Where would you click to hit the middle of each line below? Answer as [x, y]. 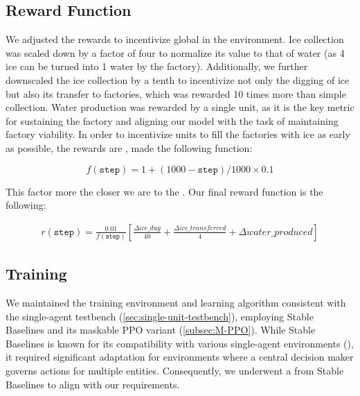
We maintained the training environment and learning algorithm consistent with [176, 302]
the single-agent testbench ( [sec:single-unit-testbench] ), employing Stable [160, 316]
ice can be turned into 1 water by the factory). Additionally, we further [157, 66]
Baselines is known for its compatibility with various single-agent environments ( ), [180, 343]
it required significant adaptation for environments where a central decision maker [180, 357]
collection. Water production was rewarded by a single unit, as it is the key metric [180, 107]
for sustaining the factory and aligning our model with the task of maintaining [172, 120]
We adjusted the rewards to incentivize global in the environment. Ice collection [175, 39]
